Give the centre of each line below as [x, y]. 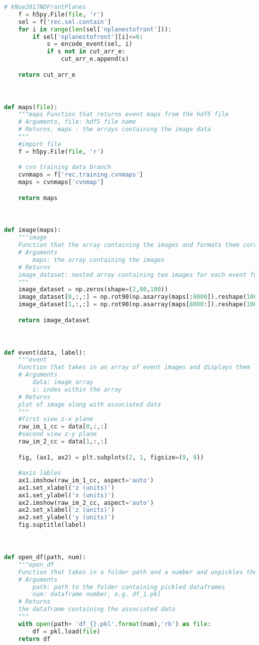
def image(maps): [33, 230]
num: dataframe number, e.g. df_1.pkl [97, 594]
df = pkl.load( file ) [66, 631]
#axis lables [40, 473]
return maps [38, 198]
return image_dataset [54, 320]
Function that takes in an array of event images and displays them [134, 367]
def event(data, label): [45, 352]
